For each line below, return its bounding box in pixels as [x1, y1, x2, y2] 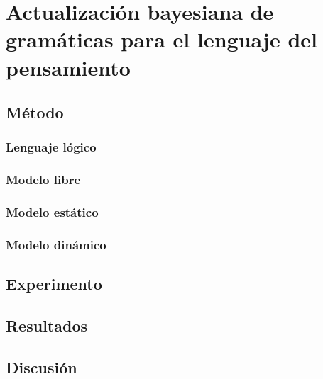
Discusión [6, 356, 77, 378]
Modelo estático [6, 203, 99, 221]
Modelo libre [6, 171, 81, 188]
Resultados [6, 315, 87, 336]
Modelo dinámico [6, 235, 106, 253]
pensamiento [6, 52, 131, 81]
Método [6, 101, 64, 123]
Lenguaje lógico [6, 138, 97, 156]
